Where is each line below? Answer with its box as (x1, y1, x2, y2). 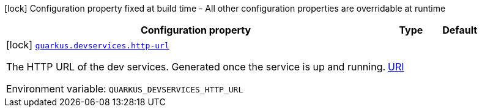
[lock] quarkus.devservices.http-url (6, 39, 169, 51)
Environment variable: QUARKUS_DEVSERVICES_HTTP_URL (6, 83, 243, 95)
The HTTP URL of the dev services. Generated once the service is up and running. (6, 61, 386, 73)
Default (442, 24, 478, 36)
